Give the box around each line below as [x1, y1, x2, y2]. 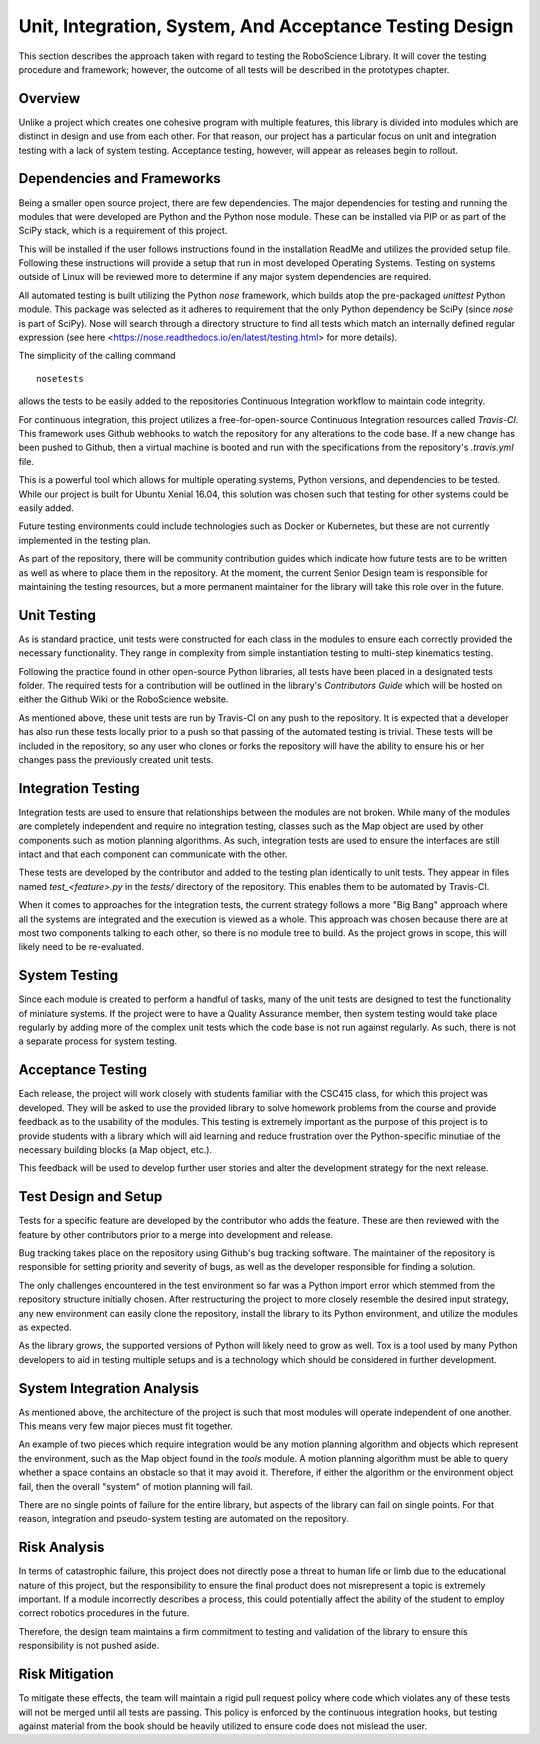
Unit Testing [18, 606, 97, 624]
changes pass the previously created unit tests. [18, 753, 214, 765]
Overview [18, 90, 81, 107]
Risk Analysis [18, 1539, 105, 1556]
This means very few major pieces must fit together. [18, 1420, 234, 1432]
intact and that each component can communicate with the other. [18, 848, 288, 860]
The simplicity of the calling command [18, 350, 176, 362]
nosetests [36, 373, 84, 384]
